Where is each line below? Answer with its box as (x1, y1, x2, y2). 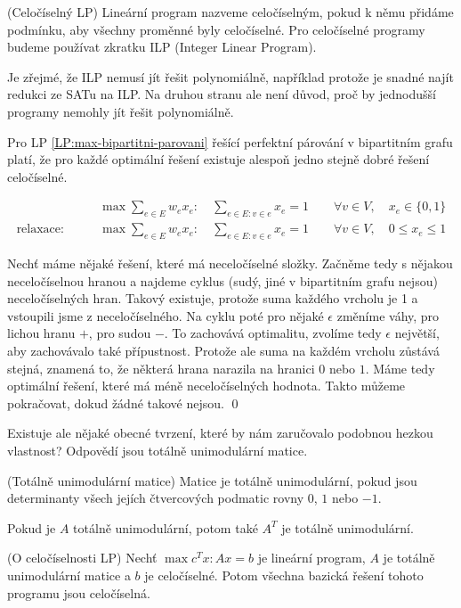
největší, (394, 324, 440, 342)
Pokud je (7, 518, 56, 537)
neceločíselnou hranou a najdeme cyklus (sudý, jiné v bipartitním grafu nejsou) (7, 271, 438, 290)
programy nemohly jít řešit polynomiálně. (7, 102, 234, 120)
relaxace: (16, 223, 64, 236)
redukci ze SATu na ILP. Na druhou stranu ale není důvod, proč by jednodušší (7, 85, 436, 103)
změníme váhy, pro (336, 306, 440, 325)
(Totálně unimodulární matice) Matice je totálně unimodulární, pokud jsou (7, 471, 417, 489)
